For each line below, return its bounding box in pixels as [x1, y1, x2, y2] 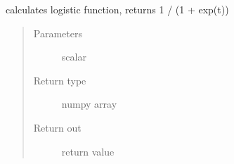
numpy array [61, 96, 117, 111]
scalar [61, 49, 86, 64]
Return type [33, 72, 86, 87]
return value [61, 144, 115, 158]
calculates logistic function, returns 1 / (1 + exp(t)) [6, 2, 229, 16]
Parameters [33, 25, 82, 40]
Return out [33, 120, 82, 134]
